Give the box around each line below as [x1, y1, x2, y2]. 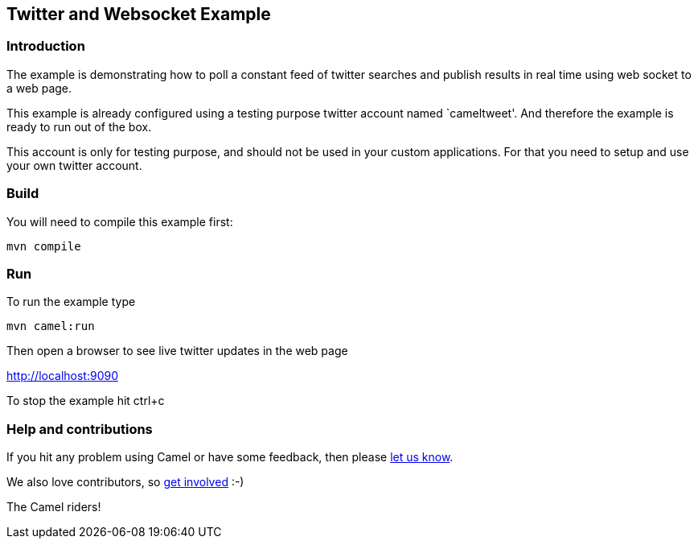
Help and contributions [6, 420, 153, 437]
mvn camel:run [6, 320, 95, 333]
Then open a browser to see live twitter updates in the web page [6, 344, 348, 358]
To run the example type [6, 295, 136, 309]
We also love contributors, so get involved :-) [6, 475, 244, 489]
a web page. [6, 81, 72, 95]
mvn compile [6, 239, 81, 253]
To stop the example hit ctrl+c [6, 394, 165, 408]
